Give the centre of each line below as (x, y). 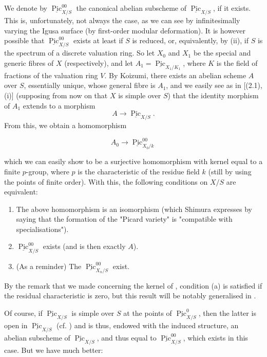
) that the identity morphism (213, 95)
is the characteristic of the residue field (139, 171)
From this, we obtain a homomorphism (65, 125)
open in (16, 325)
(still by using (230, 171)
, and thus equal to (127, 337)
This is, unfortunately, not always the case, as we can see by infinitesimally (122, 20)
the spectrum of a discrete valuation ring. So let (80, 53)
